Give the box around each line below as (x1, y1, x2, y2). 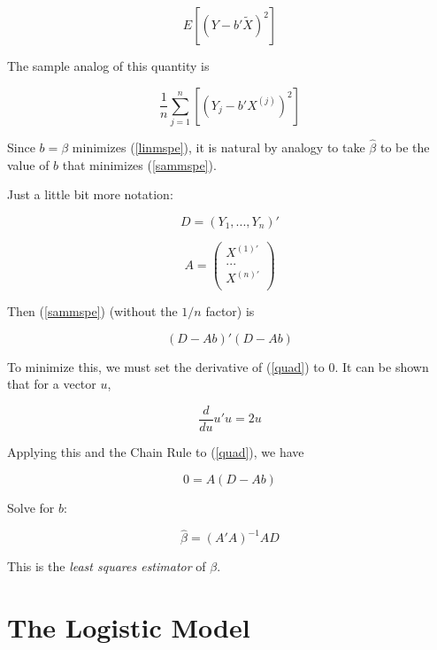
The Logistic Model (7, 609, 250, 646)
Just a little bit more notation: (7, 185, 173, 204)
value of (7, 155, 50, 174)
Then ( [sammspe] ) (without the (7, 302, 178, 321)
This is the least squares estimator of (7, 557, 206, 576)
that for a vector (7, 375, 96, 393)
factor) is (205, 302, 255, 321)
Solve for (7, 498, 55, 516)
